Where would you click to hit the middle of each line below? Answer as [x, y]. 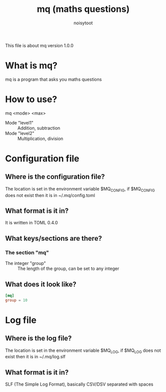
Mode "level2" [20, 133]
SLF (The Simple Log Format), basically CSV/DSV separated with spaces [79, 384]
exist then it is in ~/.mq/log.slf [35, 357]
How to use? [31, 99]
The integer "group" [26, 263]
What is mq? [31, 66]
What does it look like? [41, 284]
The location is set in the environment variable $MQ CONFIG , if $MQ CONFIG [80, 189]
